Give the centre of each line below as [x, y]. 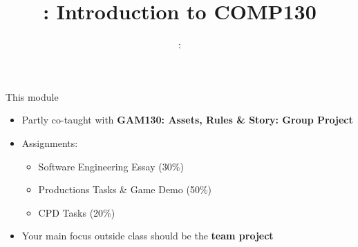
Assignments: [50, 142]
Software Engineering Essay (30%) [111, 166]
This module [32, 96]
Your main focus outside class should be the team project [148, 236]
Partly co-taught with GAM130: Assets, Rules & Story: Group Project [187, 120]
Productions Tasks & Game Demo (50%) [125, 189]
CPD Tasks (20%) [77, 212]
